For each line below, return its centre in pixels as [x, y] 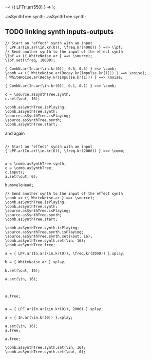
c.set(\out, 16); [23, 99]
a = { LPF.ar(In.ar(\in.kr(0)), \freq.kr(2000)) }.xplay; [65, 253]
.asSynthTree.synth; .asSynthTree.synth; [46, 16]
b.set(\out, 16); [23, 271]
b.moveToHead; [19, 185]
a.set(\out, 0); [21, 176]
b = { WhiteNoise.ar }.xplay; [36, 262]
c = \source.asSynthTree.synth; [38, 94]
